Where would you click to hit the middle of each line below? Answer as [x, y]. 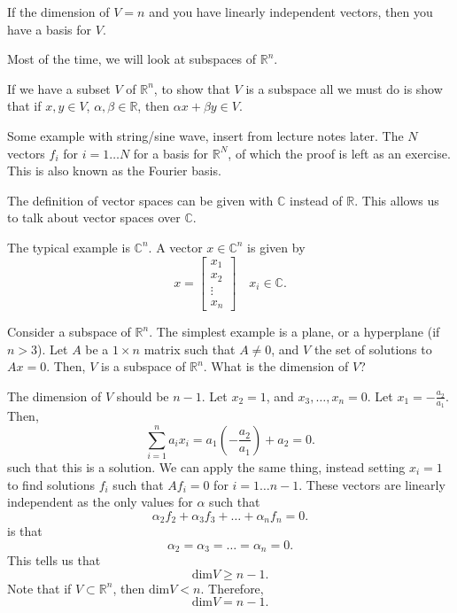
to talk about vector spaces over [94, 217]
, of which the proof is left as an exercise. [339, 153]
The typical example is [69, 247]
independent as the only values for [100, 502]
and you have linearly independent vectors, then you [291, 12]
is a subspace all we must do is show [344, 88]
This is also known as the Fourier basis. [114, 171]
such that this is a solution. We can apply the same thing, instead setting [206, 466]
